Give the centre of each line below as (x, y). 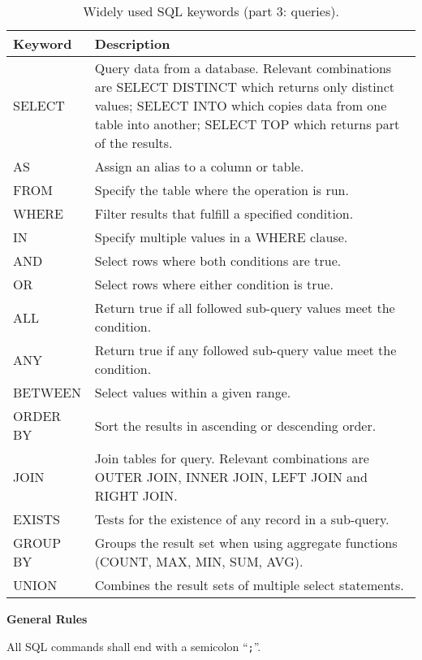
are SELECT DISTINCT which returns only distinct (244, 87)
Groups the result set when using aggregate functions (246, 543)
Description (132, 43)
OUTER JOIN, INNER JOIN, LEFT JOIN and (231, 477)
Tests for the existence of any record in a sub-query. (242, 519)
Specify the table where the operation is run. (222, 190)
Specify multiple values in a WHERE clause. (221, 237)
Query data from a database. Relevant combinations (243, 68)
